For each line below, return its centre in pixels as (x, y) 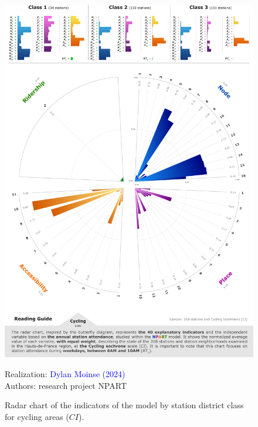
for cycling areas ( (37, 416)
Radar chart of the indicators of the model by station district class (124, 405)
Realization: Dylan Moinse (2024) (65, 373)
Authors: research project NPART (66, 385)
